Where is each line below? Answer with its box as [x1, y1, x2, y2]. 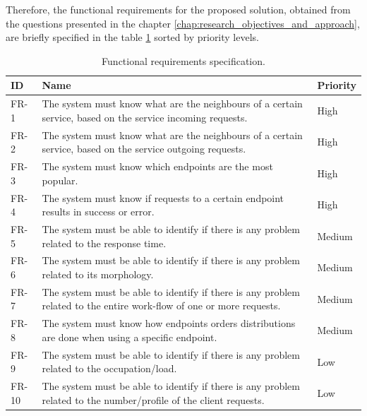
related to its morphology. [42, 267, 154, 281]
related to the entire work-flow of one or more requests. [42, 298, 281, 313]
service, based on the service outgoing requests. [42, 141, 246, 156]
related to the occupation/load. [42, 361, 177, 376]
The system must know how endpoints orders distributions [42, 316, 296, 331]
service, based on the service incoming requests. [42, 109, 248, 124]
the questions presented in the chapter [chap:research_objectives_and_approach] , [6, 16, 360, 30]
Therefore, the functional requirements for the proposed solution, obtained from [6, 2, 351, 16]
